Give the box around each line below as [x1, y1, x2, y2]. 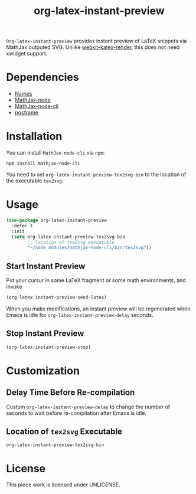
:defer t [11, 223, 33, 228]
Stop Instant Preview [6, 329, 84, 339]
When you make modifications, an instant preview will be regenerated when [6, 305, 191, 312]
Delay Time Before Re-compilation [6, 388, 135, 398]
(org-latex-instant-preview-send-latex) [6, 295, 107, 300]
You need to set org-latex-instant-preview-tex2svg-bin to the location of [6, 171, 187, 178]
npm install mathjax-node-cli [6, 161, 81, 166]
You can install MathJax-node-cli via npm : [6, 149, 105, 156]
